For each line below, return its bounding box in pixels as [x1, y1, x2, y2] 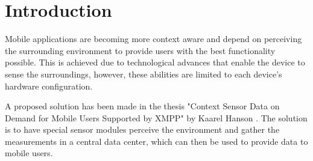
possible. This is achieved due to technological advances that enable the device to [5, 56, 305, 68]
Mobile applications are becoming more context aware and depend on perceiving [5, 32, 302, 45]
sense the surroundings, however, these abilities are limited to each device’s [5, 67, 282, 80]
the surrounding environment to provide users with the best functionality [5, 44, 276, 56]
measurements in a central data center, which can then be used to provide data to [5, 135, 308, 147]
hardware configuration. [5, 79, 93, 92]
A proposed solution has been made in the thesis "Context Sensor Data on [5, 100, 280, 112]
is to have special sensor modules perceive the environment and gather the [5, 123, 280, 136]
